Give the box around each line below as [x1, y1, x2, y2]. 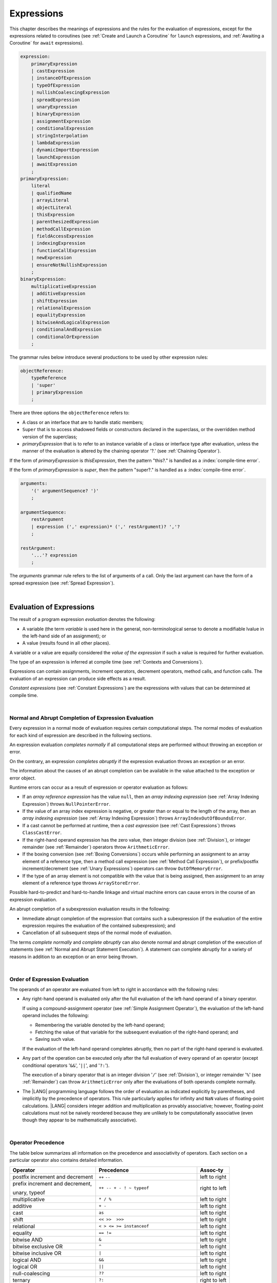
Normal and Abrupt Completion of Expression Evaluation [9, 714, 154, 721]
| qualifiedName [31, 190, 72, 196]
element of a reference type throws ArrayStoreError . [22, 880, 141, 886]
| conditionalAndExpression [31, 326, 102, 333]
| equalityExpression [31, 312, 86, 318]
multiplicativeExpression [31, 283, 96, 289]
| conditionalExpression [31, 126, 94, 131]
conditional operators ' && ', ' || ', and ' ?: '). [22, 1062, 110, 1068]
